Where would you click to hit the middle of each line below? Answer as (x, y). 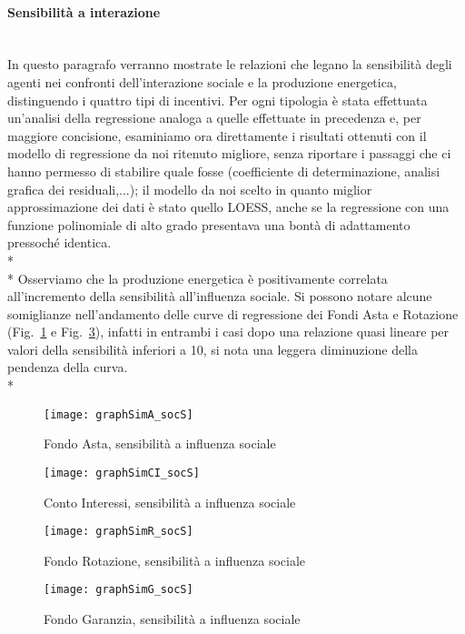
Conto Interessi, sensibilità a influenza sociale (170, 502)
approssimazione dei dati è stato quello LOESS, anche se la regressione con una (228, 207)
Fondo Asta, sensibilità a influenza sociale (160, 443)
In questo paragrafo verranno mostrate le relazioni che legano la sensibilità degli (230, 64)
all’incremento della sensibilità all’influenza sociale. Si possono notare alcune (220, 296)
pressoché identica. (59, 242)
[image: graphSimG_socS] (119, 590)
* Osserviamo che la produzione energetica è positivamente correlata (198, 278)
